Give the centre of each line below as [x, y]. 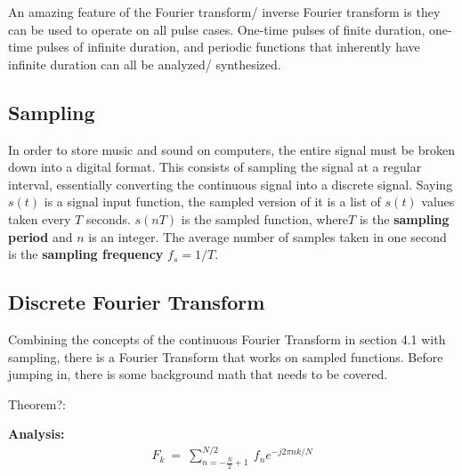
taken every [40, 218]
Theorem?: [37, 403]
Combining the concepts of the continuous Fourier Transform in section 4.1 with [227, 339]
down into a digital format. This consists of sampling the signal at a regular [215, 167]
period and [41, 236]
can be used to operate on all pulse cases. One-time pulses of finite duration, [217, 29]
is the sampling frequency [86, 254]
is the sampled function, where [265, 218]
